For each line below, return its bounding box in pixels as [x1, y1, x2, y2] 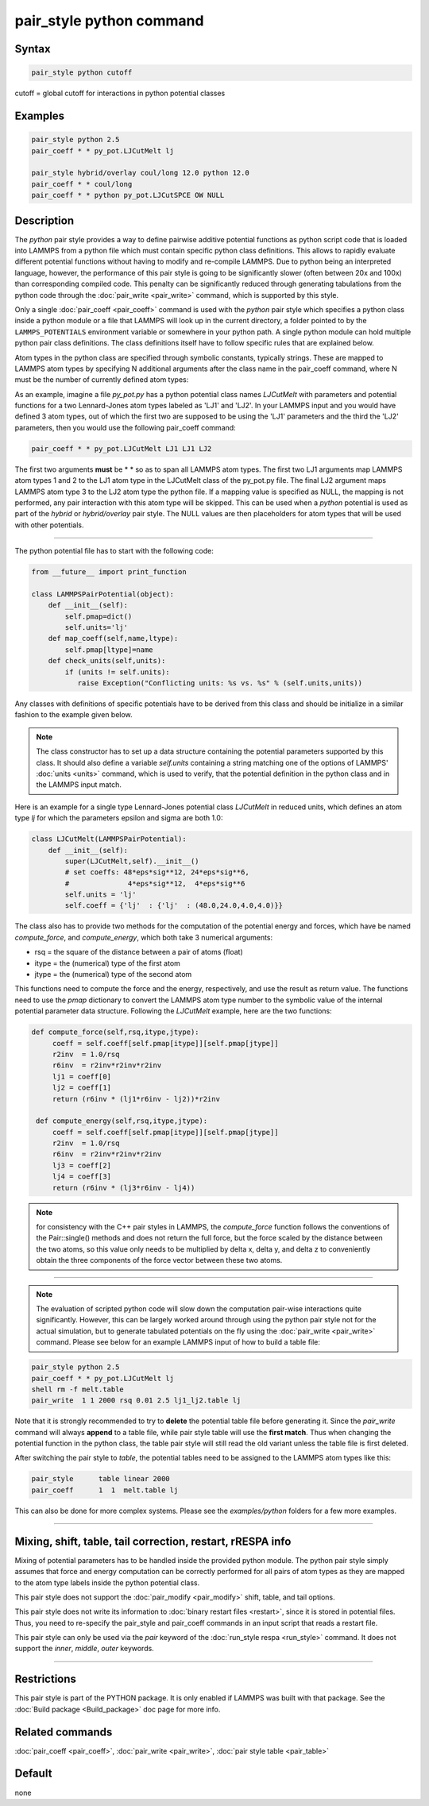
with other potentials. [14, 520, 84, 530]
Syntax [14, 42, 51, 56]
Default [14, 1767, 52, 1781]
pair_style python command [14, 12, 204, 29]
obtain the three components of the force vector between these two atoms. [36, 1256, 283, 1265]
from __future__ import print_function [31, 568, 187, 577]
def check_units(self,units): [48, 656, 166, 666]
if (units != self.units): [64, 667, 170, 677]
